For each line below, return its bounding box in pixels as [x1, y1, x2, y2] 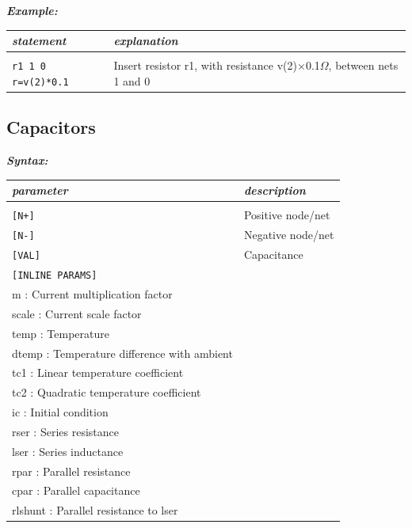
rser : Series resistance [12, 423, 119, 439]
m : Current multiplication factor [12, 286, 173, 302]
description [243, 182, 306, 199]
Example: [6, 2, 58, 18]
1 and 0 [113, 72, 151, 89]
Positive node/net [243, 207, 330, 223]
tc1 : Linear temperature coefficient [12, 364, 184, 381]
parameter [12, 182, 68, 199]
